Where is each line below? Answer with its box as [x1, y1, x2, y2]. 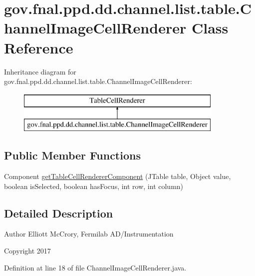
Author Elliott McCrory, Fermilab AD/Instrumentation [4, 228, 174, 239]
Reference [4, 37, 73, 57]
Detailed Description [4, 205, 113, 220]
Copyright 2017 [4, 245, 51, 256]
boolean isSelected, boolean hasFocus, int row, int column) [4, 180, 184, 191]
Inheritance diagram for [4, 66, 76, 76]
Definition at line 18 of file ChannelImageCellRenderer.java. [4, 262, 187, 272]
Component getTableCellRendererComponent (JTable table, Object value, [4, 171, 231, 181]
